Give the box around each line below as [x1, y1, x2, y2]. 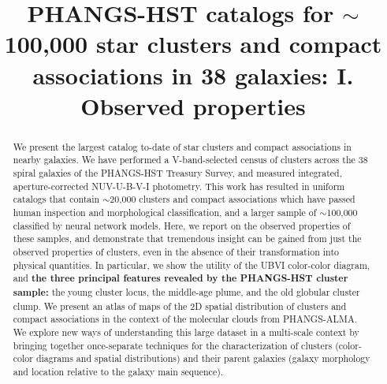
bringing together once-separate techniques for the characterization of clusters [13, 338, 333, 352]
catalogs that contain [13, 192, 100, 206]
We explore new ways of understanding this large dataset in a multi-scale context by [13, 325, 359, 338]
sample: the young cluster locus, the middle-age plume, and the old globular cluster [13, 285, 360, 299]
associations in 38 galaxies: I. [32, 58, 354, 91]
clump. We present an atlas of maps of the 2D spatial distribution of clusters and [13, 299, 347, 312]
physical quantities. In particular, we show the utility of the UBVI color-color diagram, [13, 258, 370, 271]
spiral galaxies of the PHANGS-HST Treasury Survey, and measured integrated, [13, 166, 343, 180]
